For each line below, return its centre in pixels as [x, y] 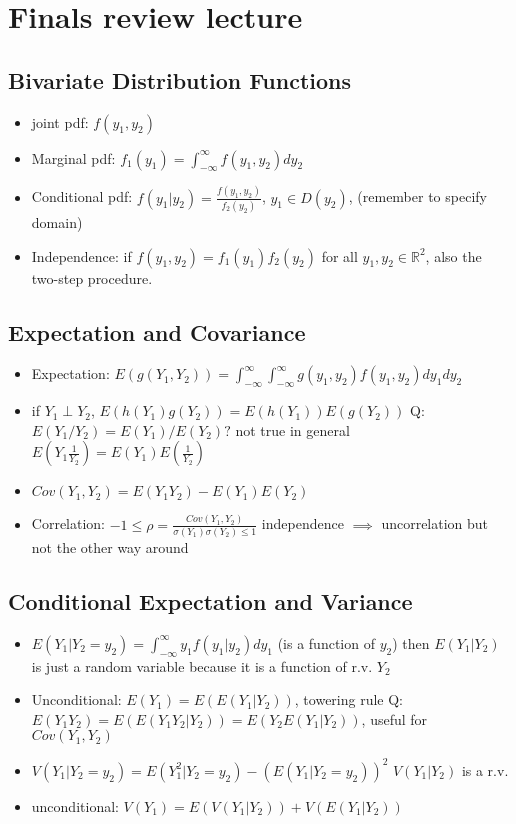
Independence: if [81, 255]
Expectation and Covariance [157, 331]
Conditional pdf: [82, 196]
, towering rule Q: [349, 699]
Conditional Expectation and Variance [210, 600]
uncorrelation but [435, 523]
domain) [57, 222]
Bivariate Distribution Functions [180, 79]
